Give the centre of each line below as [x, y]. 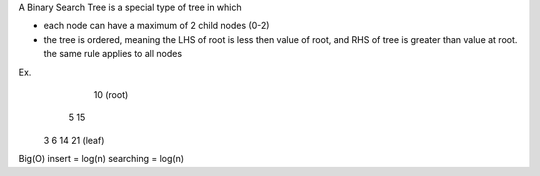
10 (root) [111, 94]
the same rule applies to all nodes [113, 54]
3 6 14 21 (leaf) [74, 140]
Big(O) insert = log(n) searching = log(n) [101, 159]
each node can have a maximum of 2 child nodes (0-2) [156, 26]
